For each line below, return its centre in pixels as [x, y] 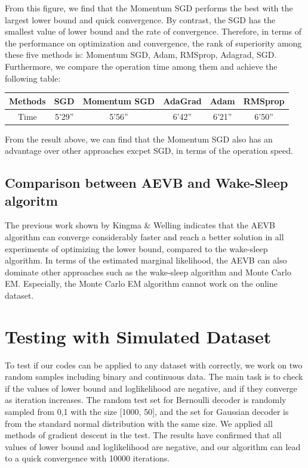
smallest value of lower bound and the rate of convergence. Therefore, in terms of [153, 31]
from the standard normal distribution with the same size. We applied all [139, 423]
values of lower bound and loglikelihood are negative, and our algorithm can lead [153, 446]
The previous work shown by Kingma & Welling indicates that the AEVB [140, 225]
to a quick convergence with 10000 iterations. [87, 458]
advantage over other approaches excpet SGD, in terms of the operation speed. [149, 151]
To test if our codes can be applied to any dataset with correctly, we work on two [154, 365]
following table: [33, 78]
